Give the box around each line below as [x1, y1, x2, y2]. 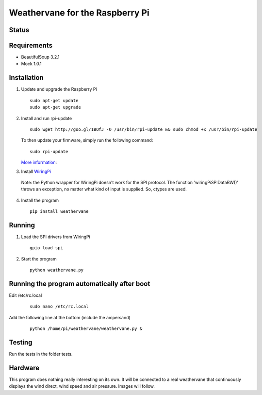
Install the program [21, 197, 59, 203]
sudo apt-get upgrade [30, 104, 81, 110]
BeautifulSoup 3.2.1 [21, 54, 60, 60]
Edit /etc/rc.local [9, 292, 42, 298]
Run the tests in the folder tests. [9, 351, 73, 357]
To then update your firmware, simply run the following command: [21, 137, 153, 143]
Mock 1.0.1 [21, 61, 42, 67]
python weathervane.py [30, 267, 84, 273]
